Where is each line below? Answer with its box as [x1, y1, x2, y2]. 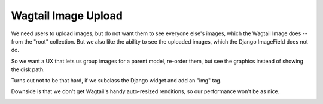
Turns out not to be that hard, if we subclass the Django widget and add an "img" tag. [11, 77, 222, 84]
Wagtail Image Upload [11, 9, 123, 22]
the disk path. [11, 66, 45, 73]
